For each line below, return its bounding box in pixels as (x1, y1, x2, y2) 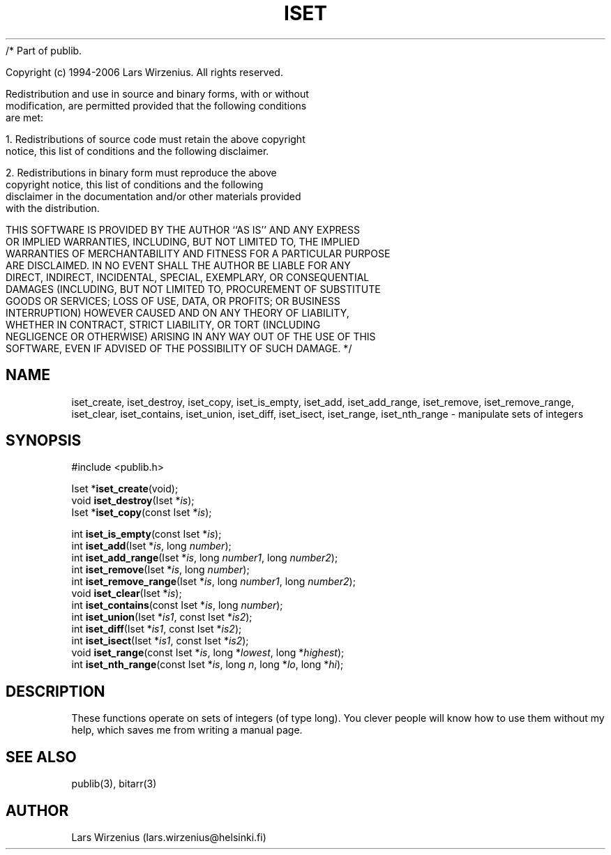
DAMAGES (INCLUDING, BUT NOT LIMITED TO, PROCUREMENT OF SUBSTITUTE (6, 282, 381, 295)
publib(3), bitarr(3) (71, 778, 157, 790)
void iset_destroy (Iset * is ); (71, 494, 195, 507)
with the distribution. (6, 202, 100, 214)
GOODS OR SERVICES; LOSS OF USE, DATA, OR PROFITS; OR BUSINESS (6, 294, 340, 307)
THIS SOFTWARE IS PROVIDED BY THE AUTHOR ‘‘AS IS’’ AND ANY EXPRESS (6, 223, 360, 236)
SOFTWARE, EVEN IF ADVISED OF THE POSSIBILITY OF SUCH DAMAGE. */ (6, 342, 352, 354)
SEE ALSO (6, 748, 77, 766)
